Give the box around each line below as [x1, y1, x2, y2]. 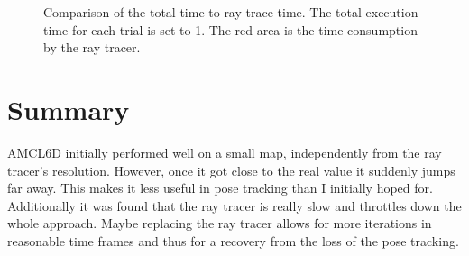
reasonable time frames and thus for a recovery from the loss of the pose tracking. [7, 231, 459, 250]
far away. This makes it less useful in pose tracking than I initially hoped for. [7, 178, 433, 197]
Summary [7, 90, 130, 127]
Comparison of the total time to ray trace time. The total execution [43, 3, 418, 21]
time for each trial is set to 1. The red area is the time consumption [43, 20, 418, 39]
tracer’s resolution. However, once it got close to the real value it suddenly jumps [7, 160, 455, 179]
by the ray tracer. [43, 38, 141, 57]
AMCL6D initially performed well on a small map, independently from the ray [7, 142, 442, 161]
